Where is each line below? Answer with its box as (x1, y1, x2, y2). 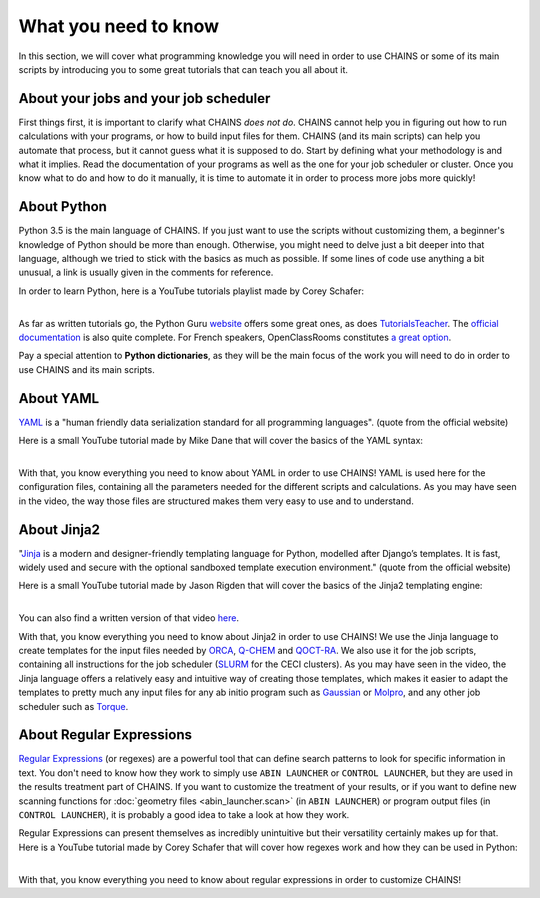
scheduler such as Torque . (18, 700, 129, 712)
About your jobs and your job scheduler (18, 90, 271, 107)
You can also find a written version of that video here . (18, 612, 240, 624)
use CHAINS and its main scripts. (18, 363, 155, 375)
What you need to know (18, 15, 220, 37)
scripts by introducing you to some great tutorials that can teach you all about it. (18, 63, 349, 75)
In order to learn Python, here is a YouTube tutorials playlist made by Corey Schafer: (18, 285, 365, 297)
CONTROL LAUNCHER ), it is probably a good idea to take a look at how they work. (18, 808, 350, 820)
